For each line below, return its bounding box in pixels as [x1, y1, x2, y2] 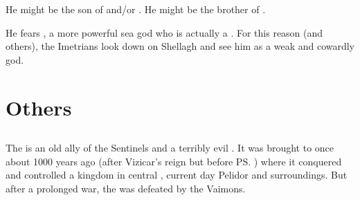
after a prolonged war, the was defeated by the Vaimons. [6, 181, 246, 195]
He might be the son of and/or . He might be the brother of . [6, 2, 266, 16]
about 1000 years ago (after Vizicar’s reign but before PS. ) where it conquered [6, 154, 342, 168]
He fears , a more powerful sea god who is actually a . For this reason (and [6, 25, 323, 39]
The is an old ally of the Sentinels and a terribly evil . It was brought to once [6, 140, 334, 155]
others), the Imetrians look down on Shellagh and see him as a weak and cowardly [6, 39, 355, 53]
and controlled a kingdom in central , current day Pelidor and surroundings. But [6, 167, 348, 182]
